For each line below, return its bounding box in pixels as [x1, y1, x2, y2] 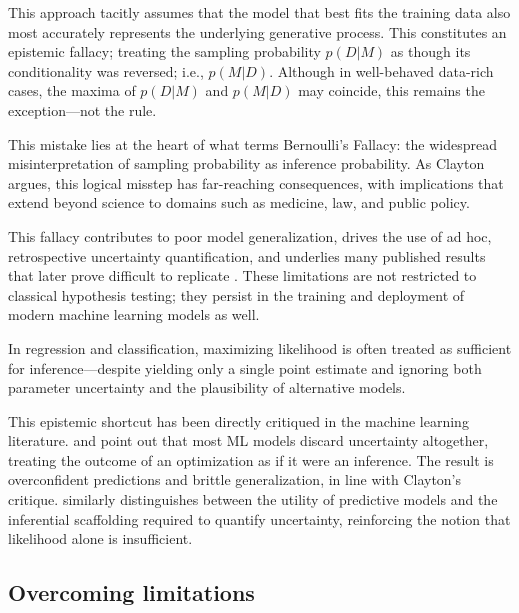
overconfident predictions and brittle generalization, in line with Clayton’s [8, 469, 462, 490]
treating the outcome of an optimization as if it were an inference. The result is [8, 449, 494, 470]
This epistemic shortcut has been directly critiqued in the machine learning [8, 410, 469, 431]
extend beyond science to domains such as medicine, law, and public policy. [8, 192, 470, 213]
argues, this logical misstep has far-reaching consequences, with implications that [8, 172, 504, 193]
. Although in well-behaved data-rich [269, 60, 494, 81]
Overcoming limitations [8, 577, 255, 608]
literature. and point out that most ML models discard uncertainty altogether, [8, 430, 489, 451]
